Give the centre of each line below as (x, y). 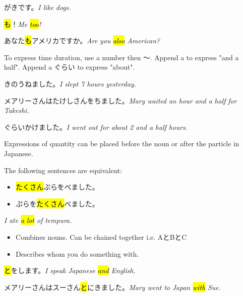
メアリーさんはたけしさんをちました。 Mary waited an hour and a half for (121, 100)
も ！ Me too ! (23, 24)
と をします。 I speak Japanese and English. (70, 270)
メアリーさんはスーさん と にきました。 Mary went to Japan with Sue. (113, 287)
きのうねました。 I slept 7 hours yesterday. (70, 83)
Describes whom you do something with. (77, 253)
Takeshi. (17, 110)
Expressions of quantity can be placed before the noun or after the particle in (122, 144)
